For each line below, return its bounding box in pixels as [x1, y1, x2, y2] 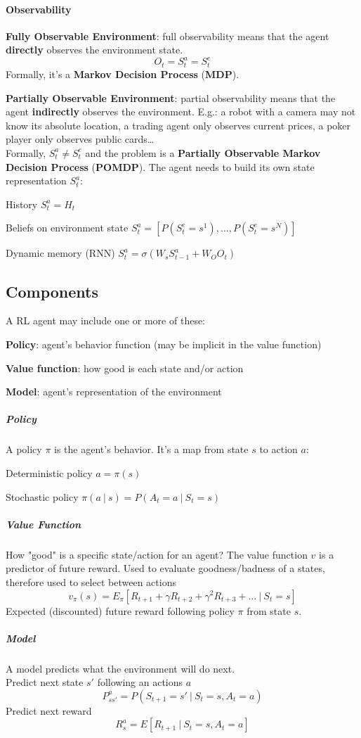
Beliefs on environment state [6, 220, 129, 235]
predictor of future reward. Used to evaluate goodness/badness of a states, [6, 561, 325, 575]
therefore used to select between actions [6, 574, 176, 589]
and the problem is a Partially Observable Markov [85, 145, 321, 160]
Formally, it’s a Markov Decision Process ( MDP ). [6, 66, 239, 81]
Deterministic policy [6, 466, 93, 481]
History [6, 196, 38, 211]
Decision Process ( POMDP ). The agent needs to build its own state [6, 159, 315, 174]
